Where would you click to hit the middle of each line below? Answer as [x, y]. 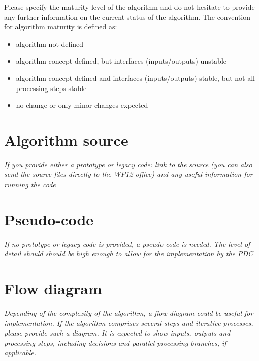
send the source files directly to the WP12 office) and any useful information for [128, 174]
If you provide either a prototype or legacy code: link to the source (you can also [128, 164]
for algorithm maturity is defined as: [61, 27]
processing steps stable [51, 88]
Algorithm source [66, 140]
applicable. [20, 353]
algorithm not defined [50, 43]
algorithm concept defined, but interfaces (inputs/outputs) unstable [121, 61]
